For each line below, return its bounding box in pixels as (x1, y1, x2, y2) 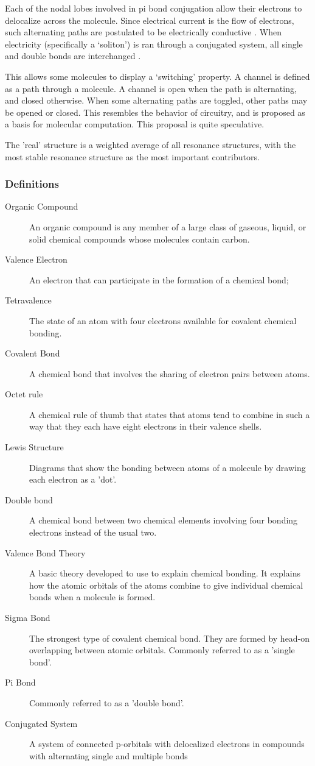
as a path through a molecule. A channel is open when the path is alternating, (5, 82, 297, 94)
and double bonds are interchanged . (5, 49, 141, 62)
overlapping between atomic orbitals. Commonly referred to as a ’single (29, 644, 295, 656)
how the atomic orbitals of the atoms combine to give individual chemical (29, 578, 303, 591)
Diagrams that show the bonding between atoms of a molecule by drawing (29, 461, 306, 473)
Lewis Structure (5, 441, 64, 453)
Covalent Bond (5, 347, 60, 360)
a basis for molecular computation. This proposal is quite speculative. (5, 118, 265, 130)
